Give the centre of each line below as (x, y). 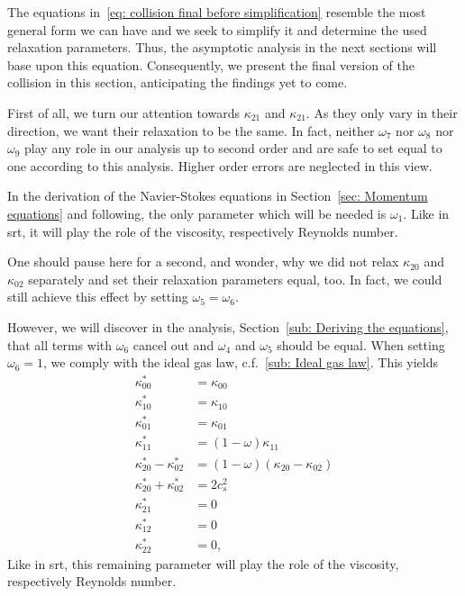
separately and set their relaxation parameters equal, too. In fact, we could (235, 279)
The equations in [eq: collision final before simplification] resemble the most (217, 12)
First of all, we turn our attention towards (123, 112)
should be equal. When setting (361, 344)
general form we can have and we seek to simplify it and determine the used (217, 29)
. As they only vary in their (382, 112)
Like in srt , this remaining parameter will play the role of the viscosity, (203, 563)
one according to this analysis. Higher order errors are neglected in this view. (220, 165)
